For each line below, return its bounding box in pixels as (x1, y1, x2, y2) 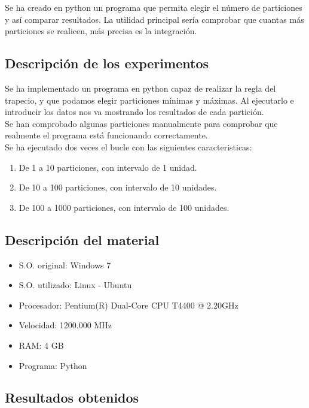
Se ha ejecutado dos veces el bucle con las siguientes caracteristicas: (5, 140, 252, 153)
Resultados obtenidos (5, 388, 139, 407)
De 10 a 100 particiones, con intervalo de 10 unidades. (19, 181, 217, 194)
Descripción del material (5, 230, 160, 249)
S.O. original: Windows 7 (19, 258, 111, 271)
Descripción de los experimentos (5, 54, 209, 72)
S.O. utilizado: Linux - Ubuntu (19, 279, 132, 291)
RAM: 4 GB (19, 339, 64, 351)
